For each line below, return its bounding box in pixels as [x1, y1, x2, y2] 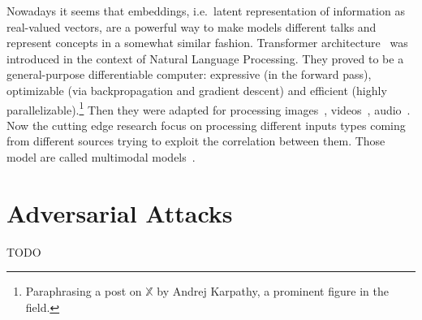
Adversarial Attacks [6, 196, 233, 229]
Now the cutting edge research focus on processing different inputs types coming [6, 116, 406, 133]
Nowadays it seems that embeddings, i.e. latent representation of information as [6, 2, 405, 19]
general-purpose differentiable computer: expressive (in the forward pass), [6, 66, 372, 83]
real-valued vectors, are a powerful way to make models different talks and [6, 18, 377, 35]
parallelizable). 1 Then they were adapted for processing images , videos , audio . [6, 98, 411, 118]
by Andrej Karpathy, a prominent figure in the [157, 283, 389, 300]
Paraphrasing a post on [25, 283, 142, 300]
